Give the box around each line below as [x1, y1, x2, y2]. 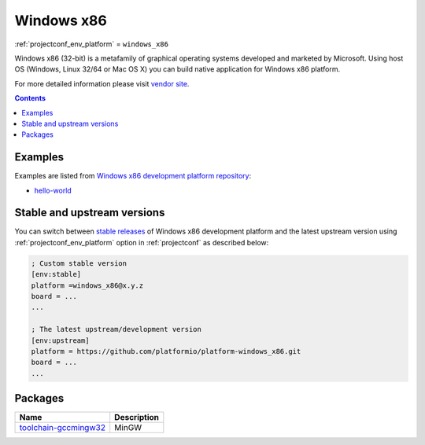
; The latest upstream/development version [31, 325, 202, 334]
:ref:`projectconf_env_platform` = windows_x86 [14, 39, 169, 49]
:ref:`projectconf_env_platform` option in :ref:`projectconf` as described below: [14, 237, 269, 247]
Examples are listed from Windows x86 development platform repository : [14, 171, 252, 181]
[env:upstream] [31, 336, 90, 345]
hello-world [34, 186, 72, 195]
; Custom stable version [31, 259, 128, 267]
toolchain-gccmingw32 [19, 422, 106, 433]
